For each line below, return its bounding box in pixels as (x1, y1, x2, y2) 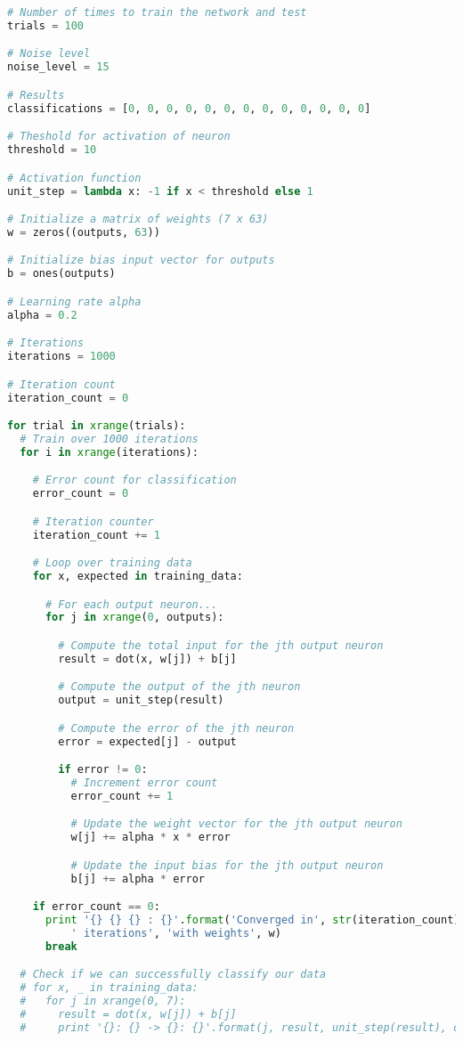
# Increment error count (70, 777, 218, 790)
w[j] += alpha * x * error (70, 831, 231, 844)
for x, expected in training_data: (32, 570, 243, 583)
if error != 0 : (58, 763, 148, 777)
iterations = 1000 (7, 350, 116, 363)
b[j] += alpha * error (70, 872, 205, 885)
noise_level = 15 (7, 61, 110, 74)
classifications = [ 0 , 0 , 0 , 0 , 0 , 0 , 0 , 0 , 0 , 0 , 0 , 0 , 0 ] (7, 102, 371, 115)
